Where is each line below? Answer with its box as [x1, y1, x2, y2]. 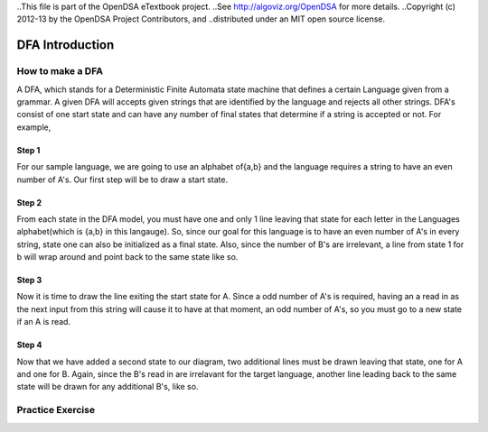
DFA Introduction [16, 37, 115, 53]
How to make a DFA [16, 65, 104, 78]
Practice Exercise [16, 404, 95, 417]
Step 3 [16, 275, 42, 286]
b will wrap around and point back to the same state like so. [16, 252, 239, 262]
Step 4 [16, 339, 42, 351]
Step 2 [16, 197, 42, 207]
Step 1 [16, 144, 41, 155]
